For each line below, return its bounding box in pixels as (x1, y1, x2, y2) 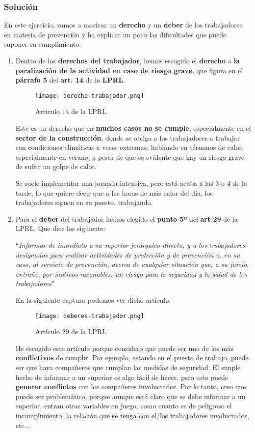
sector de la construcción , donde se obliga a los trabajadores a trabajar (15, 132, 240, 143)
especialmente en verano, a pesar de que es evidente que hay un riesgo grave (15, 151, 245, 162)
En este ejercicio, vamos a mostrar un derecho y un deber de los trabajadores (4, 20, 243, 30)
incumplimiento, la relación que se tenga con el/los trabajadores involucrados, (15, 410, 249, 420)
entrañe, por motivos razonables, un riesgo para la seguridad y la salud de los (15, 268, 247, 279)
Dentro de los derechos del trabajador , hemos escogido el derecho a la (15, 56, 240, 65)
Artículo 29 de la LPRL (35, 326, 106, 337)
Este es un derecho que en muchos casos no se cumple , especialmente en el (15, 123, 251, 133)
